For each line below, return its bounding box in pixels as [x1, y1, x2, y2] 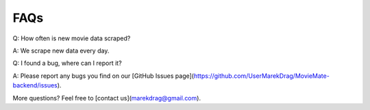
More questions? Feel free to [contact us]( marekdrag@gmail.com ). [12, 94, 201, 102]
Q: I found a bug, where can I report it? [12, 59, 123, 68]
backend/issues [12, 81, 58, 90]
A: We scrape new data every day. [12, 46, 110, 55]
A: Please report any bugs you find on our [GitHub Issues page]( [12, 72, 195, 80]
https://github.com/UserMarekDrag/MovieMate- [193, 72, 330, 80]
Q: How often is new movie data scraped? [12, 34, 131, 42]
